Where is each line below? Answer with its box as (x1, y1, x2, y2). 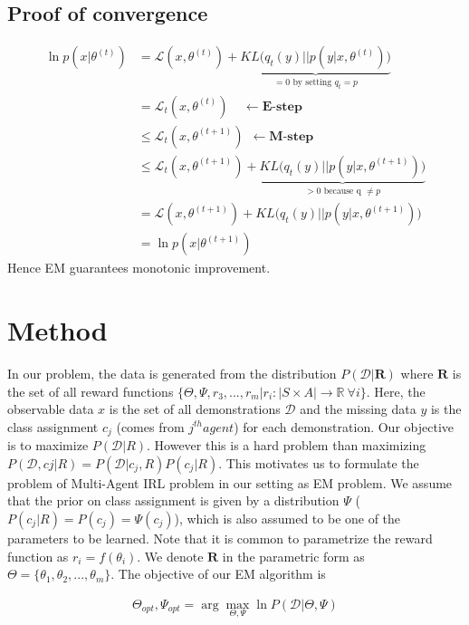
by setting (292, 78, 332, 88)
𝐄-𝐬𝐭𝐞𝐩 (262, 100, 302, 113)
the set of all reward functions (7, 381, 174, 400)
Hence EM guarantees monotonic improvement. (7, 258, 271, 277)
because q (323, 186, 361, 196)
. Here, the (366, 381, 426, 400)
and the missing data (300, 399, 416, 418)
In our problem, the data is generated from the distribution (7, 363, 337, 382)
